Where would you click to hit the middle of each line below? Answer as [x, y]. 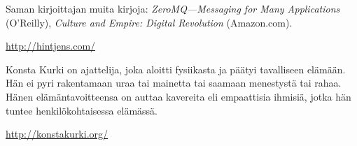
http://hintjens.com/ [51, 46]
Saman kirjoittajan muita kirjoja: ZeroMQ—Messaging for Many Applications [173, 8]
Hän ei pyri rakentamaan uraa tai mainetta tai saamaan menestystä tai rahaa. [174, 83]
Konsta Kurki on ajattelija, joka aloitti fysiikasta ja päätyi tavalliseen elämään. [176, 69]
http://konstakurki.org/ [57, 134]
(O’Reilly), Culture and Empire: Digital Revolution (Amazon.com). [149, 22]
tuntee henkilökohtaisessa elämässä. [82, 110]
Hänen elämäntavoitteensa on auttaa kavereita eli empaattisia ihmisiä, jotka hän [178, 96]
